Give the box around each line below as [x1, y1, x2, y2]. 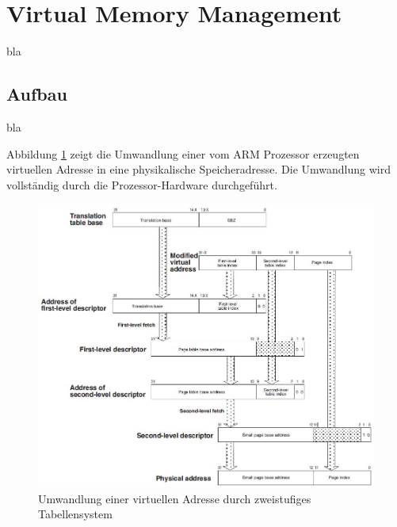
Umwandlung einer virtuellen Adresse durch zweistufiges [38, 490, 311, 506]
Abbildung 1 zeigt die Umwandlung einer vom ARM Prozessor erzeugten [6, 145, 360, 162]
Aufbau [6, 82, 67, 106]
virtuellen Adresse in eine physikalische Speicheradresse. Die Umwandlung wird [6, 161, 391, 178]
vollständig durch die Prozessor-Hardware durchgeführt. [6, 176, 277, 193]
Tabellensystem [38, 506, 113, 522]
